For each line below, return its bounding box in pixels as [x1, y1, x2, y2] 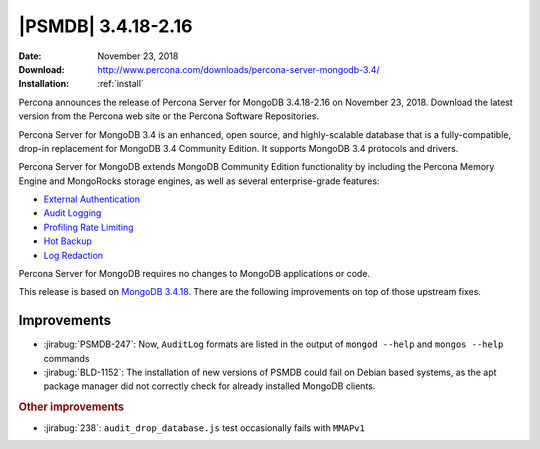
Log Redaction [43, 249, 104, 261]
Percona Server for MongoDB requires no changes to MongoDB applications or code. [18, 268, 370, 280]
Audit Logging [43, 207, 102, 219]
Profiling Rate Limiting [43, 221, 134, 233]
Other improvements [18, 400, 125, 414]
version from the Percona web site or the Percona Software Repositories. [18, 110, 320, 122]
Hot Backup [43, 235, 92, 247]
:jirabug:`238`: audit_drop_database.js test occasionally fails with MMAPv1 [43, 421, 365, 434]
